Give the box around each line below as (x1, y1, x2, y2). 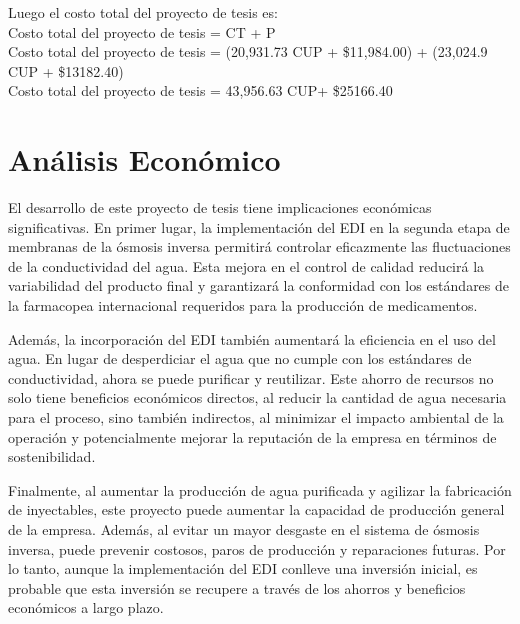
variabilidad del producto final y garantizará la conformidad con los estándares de (8, 275, 510, 296)
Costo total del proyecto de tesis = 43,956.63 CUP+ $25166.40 (8, 80, 393, 101)
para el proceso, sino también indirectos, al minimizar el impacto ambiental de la (8, 407, 504, 428)
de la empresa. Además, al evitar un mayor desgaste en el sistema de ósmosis (8, 519, 480, 539)
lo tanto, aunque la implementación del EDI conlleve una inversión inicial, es (8, 558, 478, 579)
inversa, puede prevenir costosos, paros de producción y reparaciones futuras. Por (8, 538, 506, 559)
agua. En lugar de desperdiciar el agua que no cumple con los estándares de (8, 348, 472, 369)
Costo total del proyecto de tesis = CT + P (8, 21, 276, 42)
